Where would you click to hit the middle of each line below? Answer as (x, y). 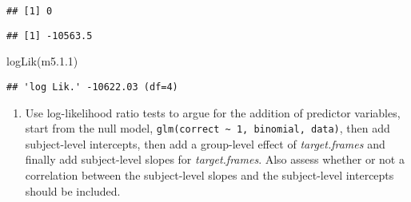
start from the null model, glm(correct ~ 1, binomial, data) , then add (207, 128)
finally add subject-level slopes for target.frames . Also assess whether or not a (215, 159)
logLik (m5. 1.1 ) (42, 61)
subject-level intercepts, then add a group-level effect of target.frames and (205, 143)
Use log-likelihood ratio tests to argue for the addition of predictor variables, (213, 112)
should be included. (73, 190)
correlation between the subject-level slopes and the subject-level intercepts (209, 175)
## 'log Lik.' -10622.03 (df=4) (92, 87)
